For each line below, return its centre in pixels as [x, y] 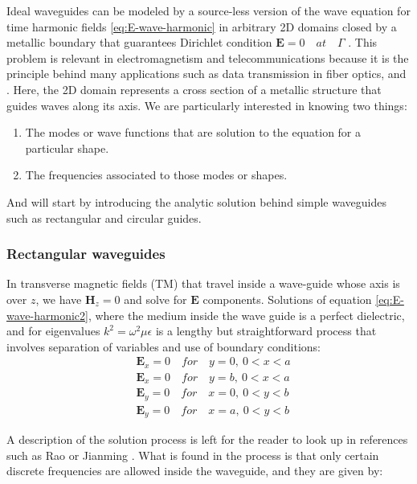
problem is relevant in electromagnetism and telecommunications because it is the [208, 57]
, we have [59, 299]
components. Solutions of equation [287, 299]
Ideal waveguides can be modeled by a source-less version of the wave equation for [208, 10]
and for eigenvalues [53, 331]
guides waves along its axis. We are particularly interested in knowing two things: [207, 105]
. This [363, 42]
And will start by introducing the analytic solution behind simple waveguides [196, 201]
